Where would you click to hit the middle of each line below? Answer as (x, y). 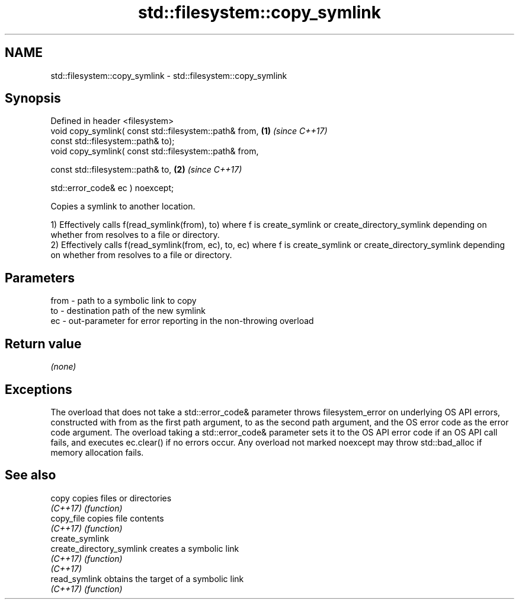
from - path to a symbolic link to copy (124, 301)
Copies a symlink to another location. (123, 206)
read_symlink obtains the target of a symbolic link (147, 578)
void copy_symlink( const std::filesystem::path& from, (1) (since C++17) (189, 131)
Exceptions (39, 389)
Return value (43, 344)
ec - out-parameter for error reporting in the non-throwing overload (182, 321)
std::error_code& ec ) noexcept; (112, 188)
